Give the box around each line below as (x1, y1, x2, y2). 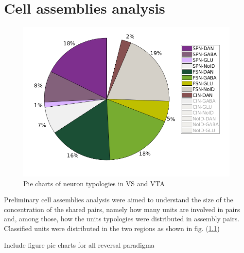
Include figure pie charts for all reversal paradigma (4, 239, 155, 250)
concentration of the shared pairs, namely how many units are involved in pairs (4, 204, 240, 214)
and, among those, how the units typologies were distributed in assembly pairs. (4, 214, 240, 224)
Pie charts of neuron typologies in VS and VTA (23, 178, 165, 188)
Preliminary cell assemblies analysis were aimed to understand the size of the (4, 195, 233, 205)
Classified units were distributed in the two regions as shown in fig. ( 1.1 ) (4, 223, 220, 233)
